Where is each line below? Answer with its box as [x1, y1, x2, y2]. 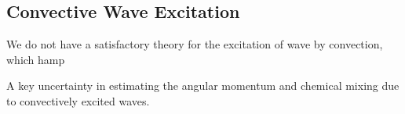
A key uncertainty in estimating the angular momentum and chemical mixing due [6, 77, 400, 94]
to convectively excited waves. [6, 92, 150, 109]
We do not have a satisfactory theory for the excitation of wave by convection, [6, 36, 383, 52]
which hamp [6, 51, 65, 67]
